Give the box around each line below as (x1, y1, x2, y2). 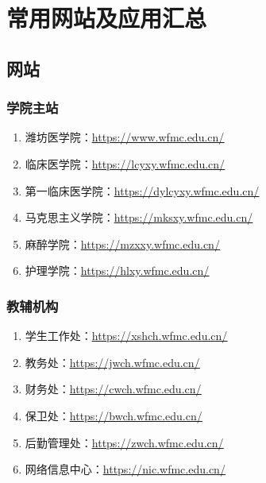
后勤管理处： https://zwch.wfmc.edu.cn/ (25, 434, 224, 450)
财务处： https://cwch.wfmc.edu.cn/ (25, 381, 202, 397)
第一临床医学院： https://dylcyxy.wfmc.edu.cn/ (25, 182, 260, 199)
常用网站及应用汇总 (6, 2, 207, 34)
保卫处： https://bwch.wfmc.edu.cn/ (25, 407, 202, 423)
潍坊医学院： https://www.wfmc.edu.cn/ (25, 129, 225, 145)
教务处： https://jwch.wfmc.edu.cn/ (25, 354, 200, 370)
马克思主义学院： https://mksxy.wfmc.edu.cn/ (25, 209, 253, 226)
